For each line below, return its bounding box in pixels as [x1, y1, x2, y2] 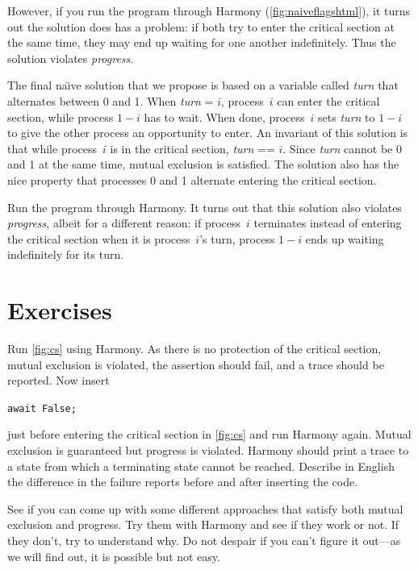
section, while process [7, 108, 114, 125]
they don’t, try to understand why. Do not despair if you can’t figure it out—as [7, 532, 401, 549]
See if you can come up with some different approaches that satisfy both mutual [7, 500, 403, 517]
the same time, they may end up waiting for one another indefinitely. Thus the [7, 34, 396, 51]
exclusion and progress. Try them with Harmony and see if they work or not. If [7, 516, 399, 533]
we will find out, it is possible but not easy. [7, 547, 220, 564]
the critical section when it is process [7, 230, 190, 247]
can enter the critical [277, 92, 380, 109]
